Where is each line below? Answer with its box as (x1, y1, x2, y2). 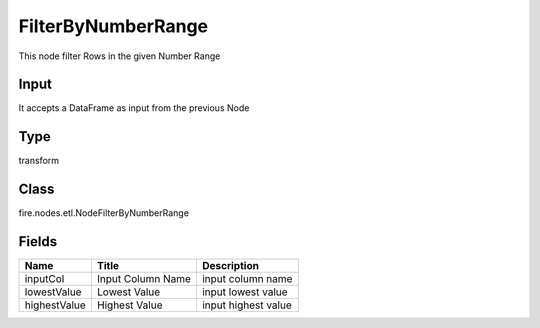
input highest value (201, 298, 292, 312)
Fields (18, 233, 58, 250)
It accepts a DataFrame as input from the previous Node (18, 102, 250, 114)
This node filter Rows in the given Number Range (18, 50, 221, 62)
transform (18, 155, 60, 167)
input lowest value (201, 285, 289, 299)
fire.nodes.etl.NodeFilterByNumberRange (18, 207, 190, 219)
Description (201, 259, 260, 273)
